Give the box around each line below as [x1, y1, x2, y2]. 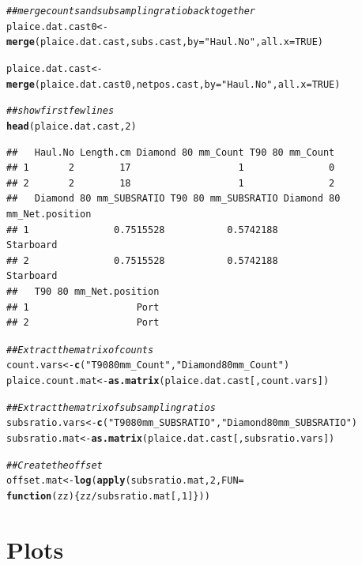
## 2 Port [6, 317, 160, 329]
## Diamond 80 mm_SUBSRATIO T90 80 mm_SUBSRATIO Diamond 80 [6, 193, 341, 205]
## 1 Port [6, 301, 160, 313]
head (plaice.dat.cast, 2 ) [6, 120, 137, 132]
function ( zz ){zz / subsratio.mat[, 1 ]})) [6, 490, 210, 502]
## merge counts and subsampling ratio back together [6, 6, 256, 17]
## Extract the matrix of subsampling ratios [6, 401, 216, 413]
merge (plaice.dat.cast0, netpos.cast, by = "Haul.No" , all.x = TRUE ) [6, 78, 341, 90]
